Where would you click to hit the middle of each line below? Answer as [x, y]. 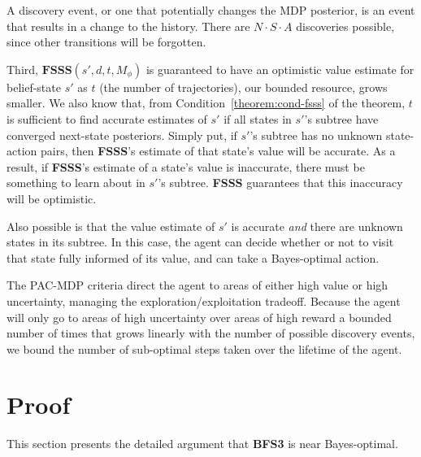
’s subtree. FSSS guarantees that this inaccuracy [280, 183]
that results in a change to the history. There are [128, 26]
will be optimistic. [52, 198]
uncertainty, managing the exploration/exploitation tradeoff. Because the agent [204, 300]
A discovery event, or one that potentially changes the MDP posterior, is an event [211, 10]
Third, [22, 69]
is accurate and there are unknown [317, 226]
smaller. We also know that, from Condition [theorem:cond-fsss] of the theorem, [206, 103]
